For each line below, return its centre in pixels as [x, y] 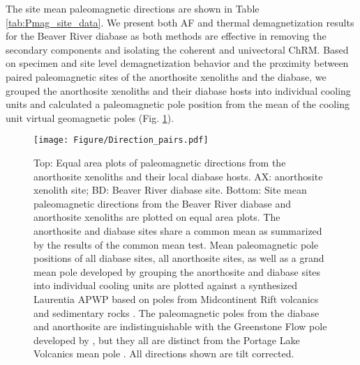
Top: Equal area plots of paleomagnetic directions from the [160, 162]
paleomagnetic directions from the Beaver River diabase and [162, 203]
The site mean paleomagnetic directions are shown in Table [133, 8]
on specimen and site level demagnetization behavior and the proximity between [177, 63]
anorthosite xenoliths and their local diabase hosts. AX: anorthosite [178, 176]
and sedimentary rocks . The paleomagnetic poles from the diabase [177, 312]
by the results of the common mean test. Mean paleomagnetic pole [176, 244]
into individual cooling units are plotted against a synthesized [165, 285]
